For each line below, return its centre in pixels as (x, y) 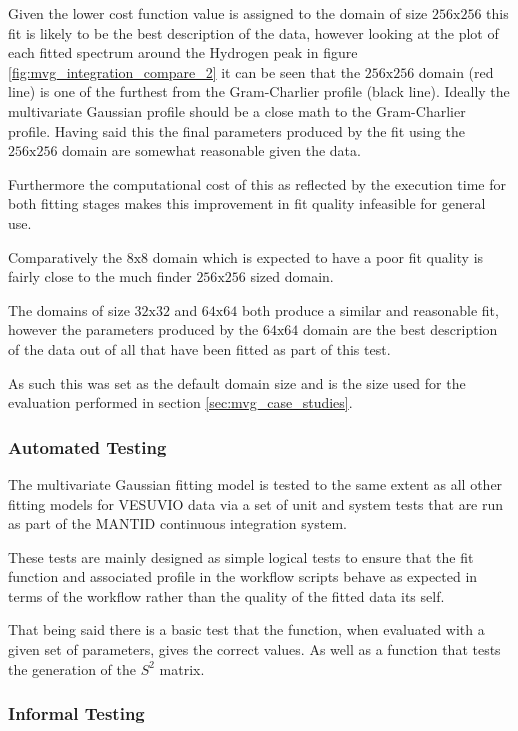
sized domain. (292, 276)
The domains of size (69, 309)
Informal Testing (76, 713)
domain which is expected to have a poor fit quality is (318, 256)
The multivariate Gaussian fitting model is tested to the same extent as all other (255, 483)
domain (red (456, 71)
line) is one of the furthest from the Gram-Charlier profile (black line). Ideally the (259, 91)
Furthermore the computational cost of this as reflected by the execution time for (257, 183)
